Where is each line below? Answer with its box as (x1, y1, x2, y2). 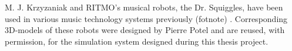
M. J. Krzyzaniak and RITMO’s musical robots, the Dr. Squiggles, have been (5, 1, 283, 13)
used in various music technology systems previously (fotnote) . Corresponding (5, 12, 288, 24)
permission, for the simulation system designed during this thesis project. (5, 35, 268, 47)
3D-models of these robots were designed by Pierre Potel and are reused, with (5, 24, 285, 36)
